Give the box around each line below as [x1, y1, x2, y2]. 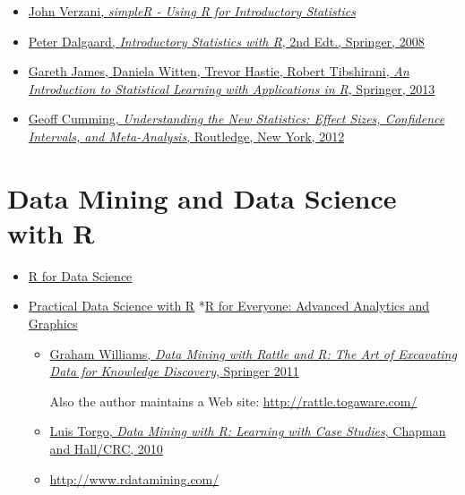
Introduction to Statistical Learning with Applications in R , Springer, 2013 [28, 79, 435, 98]
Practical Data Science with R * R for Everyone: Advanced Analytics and [28, 296, 430, 315]
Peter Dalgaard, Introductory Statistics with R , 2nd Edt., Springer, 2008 [28, 31, 425, 50]
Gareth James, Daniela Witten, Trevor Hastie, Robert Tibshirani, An [28, 62, 409, 81]
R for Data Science [28, 266, 133, 285]
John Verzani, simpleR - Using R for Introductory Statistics [28, 2, 356, 20]
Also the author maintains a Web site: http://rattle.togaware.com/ [49, 391, 418, 410]
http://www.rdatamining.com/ [49, 469, 220, 488]
